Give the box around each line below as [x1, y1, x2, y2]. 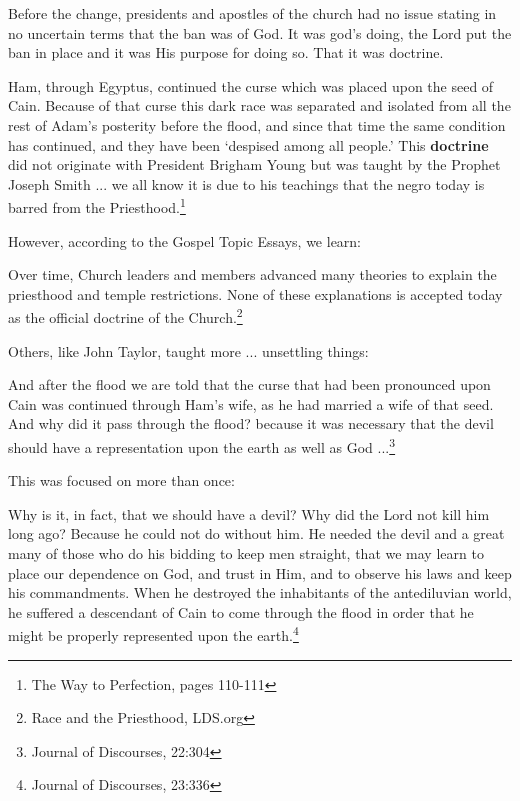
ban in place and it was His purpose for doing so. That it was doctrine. [8, 42, 444, 63]
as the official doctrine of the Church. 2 [8, 304, 243, 328]
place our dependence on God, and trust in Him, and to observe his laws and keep [8, 562, 512, 583]
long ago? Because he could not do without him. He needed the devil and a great [8, 523, 505, 544]
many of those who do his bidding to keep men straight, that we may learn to [8, 543, 484, 564]
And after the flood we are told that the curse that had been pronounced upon [8, 374, 491, 395]
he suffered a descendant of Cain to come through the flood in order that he [8, 601, 474, 622]
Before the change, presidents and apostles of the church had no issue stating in [8, 3, 497, 23]
